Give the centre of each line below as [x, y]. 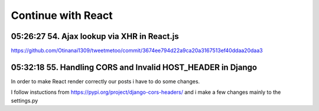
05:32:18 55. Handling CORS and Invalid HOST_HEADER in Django [134, 67]
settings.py [25, 100]
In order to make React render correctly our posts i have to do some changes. [105, 81]
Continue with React [62, 15]
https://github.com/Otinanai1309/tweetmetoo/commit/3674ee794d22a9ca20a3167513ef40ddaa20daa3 [137, 51]
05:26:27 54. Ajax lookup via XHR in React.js [95, 36]
